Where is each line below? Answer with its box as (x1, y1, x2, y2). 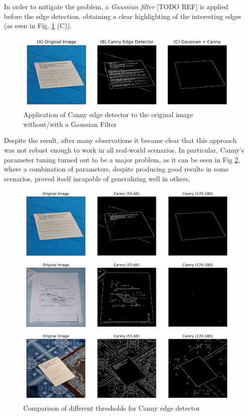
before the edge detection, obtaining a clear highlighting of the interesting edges (4, 11, 242, 21)
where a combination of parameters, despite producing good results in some (4, 164, 229, 174)
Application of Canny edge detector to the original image (23, 109, 194, 120)
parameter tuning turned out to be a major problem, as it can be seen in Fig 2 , (4, 154, 240, 164)
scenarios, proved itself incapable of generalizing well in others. (4, 173, 190, 183)
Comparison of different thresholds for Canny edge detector (23, 402, 200, 413)
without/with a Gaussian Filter (23, 119, 117, 129)
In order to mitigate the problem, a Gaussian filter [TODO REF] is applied (4, 1, 229, 11)
